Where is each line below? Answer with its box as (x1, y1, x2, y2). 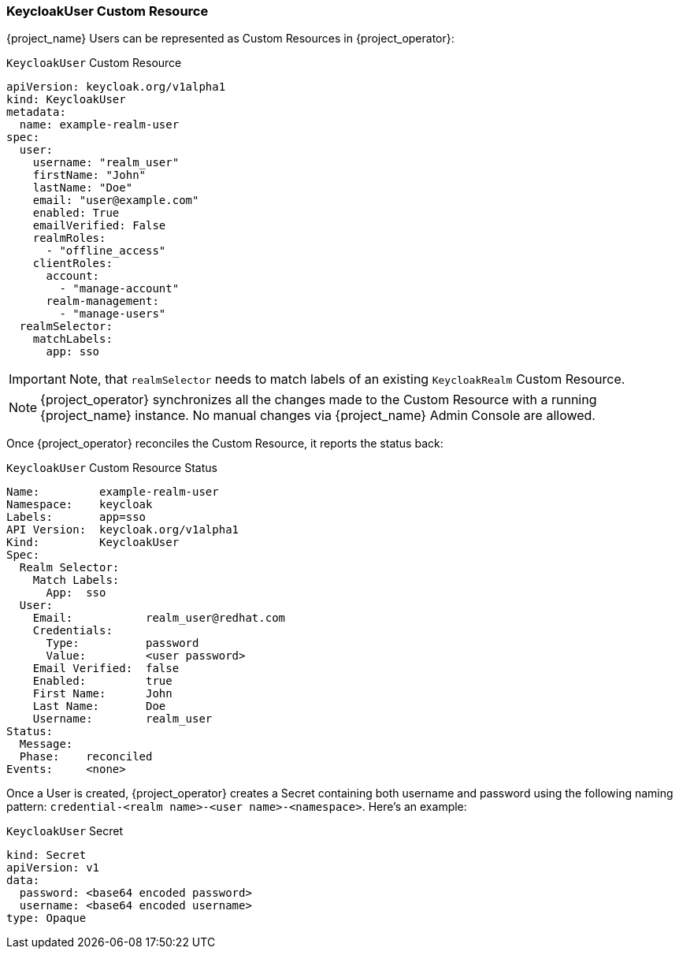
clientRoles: (32, 257, 113, 270)
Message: (19, 738, 73, 751)
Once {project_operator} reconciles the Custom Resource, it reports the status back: (6, 437, 443, 451)
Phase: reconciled (19, 750, 153, 764)
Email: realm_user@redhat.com (32, 611, 286, 625)
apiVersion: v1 (6, 861, 100, 875)
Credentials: (32, 624, 113, 637)
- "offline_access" (46, 244, 166, 258)
